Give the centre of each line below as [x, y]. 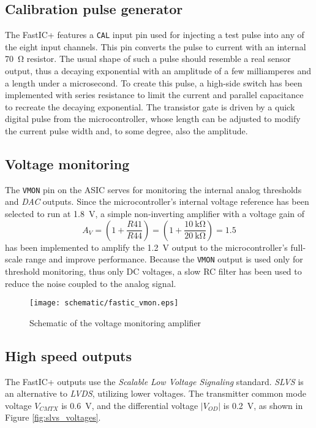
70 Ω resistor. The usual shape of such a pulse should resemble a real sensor [148, 59]
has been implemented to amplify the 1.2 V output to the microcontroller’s [146, 247]
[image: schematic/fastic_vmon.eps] [104, 303]
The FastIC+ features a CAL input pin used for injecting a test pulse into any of [155, 35]
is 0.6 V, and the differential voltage [130, 405]
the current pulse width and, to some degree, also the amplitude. [126, 131]
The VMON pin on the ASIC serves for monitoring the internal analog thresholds [153, 189]
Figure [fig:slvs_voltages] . [53, 417]
